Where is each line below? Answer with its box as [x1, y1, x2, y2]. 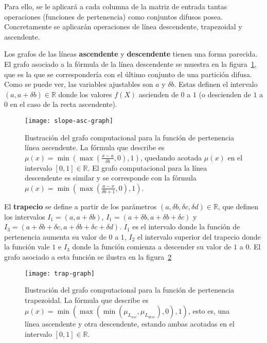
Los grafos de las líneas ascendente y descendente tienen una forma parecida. [4, 48, 258, 59]
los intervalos [4, 211, 45, 222]
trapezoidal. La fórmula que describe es [25, 294, 149, 305]
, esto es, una [188, 305, 230, 316]
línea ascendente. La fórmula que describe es [25, 142, 165, 153]
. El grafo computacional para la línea [87, 162, 207, 173]
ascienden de [138, 88, 179, 99]
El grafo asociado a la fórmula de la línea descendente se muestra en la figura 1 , [4, 58, 257, 69]
